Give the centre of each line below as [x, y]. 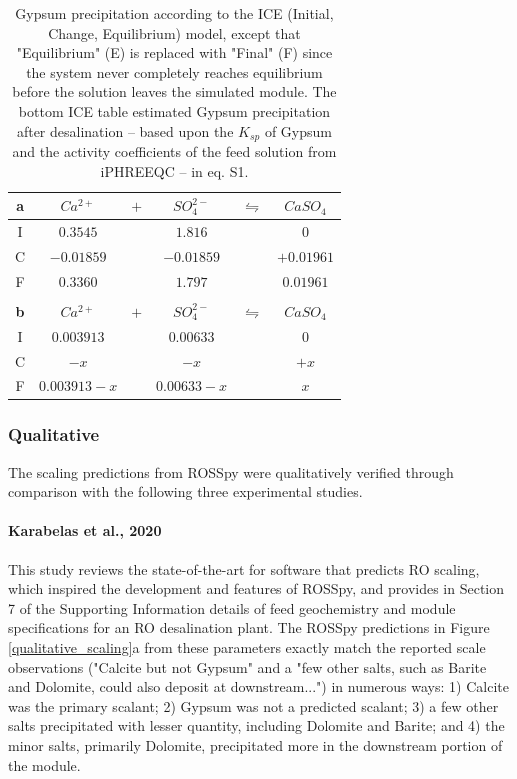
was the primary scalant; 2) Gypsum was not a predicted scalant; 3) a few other [253, 705]
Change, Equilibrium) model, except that [174, 32]
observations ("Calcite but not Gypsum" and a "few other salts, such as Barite [247, 666]
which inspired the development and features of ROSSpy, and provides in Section [256, 588]
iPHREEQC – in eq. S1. [174, 170]
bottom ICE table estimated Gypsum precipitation [174, 110]
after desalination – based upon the [125, 130]
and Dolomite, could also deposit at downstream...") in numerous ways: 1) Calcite [258, 686]
